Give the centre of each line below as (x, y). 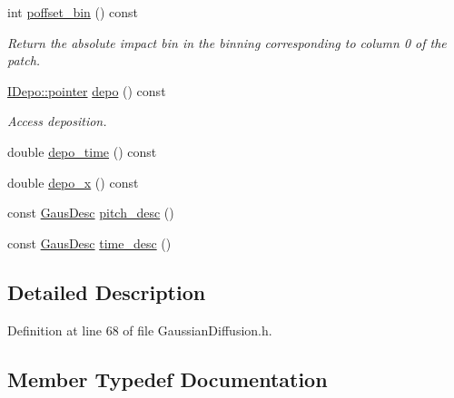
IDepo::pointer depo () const (87, 90)
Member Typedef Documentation (168, 379)
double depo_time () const (82, 151)
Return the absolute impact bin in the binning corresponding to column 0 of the (227, 42)
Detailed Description (107, 291)
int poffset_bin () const (73, 12)
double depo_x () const (73, 182)
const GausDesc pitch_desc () (91, 213)
